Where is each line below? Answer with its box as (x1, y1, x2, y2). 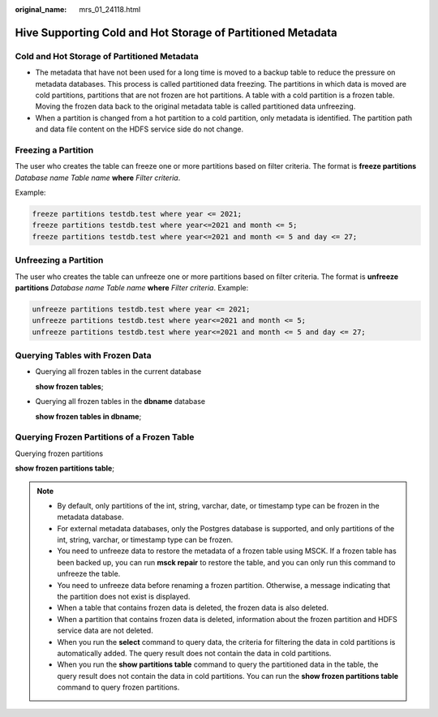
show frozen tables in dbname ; (35, 411, 142, 421)
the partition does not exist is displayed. (57, 592, 191, 602)
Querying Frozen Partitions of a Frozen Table (15, 431, 195, 443)
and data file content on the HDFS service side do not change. (35, 124, 244, 134)
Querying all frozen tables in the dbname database (35, 397, 206, 406)
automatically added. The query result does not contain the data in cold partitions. (57, 648, 332, 658)
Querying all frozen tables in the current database (35, 367, 202, 376)
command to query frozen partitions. (57, 682, 180, 693)
